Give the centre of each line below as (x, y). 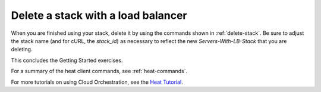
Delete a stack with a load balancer (99, 15)
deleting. (22, 50)
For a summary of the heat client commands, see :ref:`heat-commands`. (99, 71)
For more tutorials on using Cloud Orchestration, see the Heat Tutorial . (97, 82)
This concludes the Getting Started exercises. (67, 60)
